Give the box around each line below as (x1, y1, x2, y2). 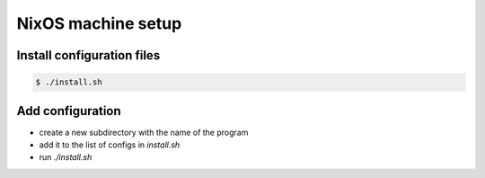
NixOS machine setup (16, 13, 182, 33)
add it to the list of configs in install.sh (39, 139, 181, 150)
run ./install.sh (39, 152, 93, 163)
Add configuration (16, 103, 121, 119)
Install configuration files (16, 48, 161, 63)
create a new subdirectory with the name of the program (39, 127, 249, 138)
